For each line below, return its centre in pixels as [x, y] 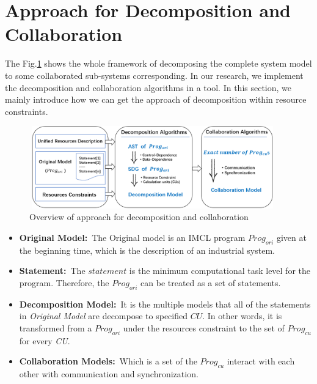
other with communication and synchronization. [109, 374]
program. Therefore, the [64, 282]
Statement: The [52, 271]
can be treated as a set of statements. [211, 282]
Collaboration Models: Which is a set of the [108, 361]
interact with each [261, 361]
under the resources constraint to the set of [204, 327]
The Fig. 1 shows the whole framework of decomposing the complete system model [158, 63]
